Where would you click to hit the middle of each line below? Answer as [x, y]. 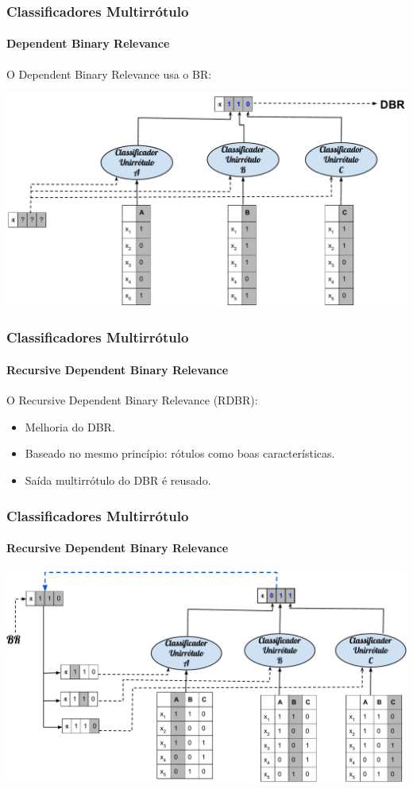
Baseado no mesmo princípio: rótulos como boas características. [180, 453]
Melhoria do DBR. [70, 426]
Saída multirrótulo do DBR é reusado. [118, 480]
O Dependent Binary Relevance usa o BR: [109, 73]
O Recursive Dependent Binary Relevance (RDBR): [132, 400]
